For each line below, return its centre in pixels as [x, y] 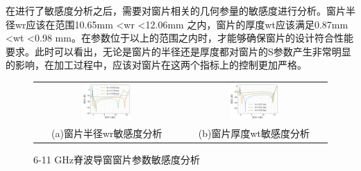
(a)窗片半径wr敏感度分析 [107, 133]
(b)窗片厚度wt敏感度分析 [254, 133]
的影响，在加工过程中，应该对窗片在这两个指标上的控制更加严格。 [156, 65]
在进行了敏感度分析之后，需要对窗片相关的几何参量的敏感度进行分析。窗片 [176, 10]
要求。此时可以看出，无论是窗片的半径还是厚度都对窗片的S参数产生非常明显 [178, 51]
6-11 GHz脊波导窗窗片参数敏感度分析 [117, 159]
